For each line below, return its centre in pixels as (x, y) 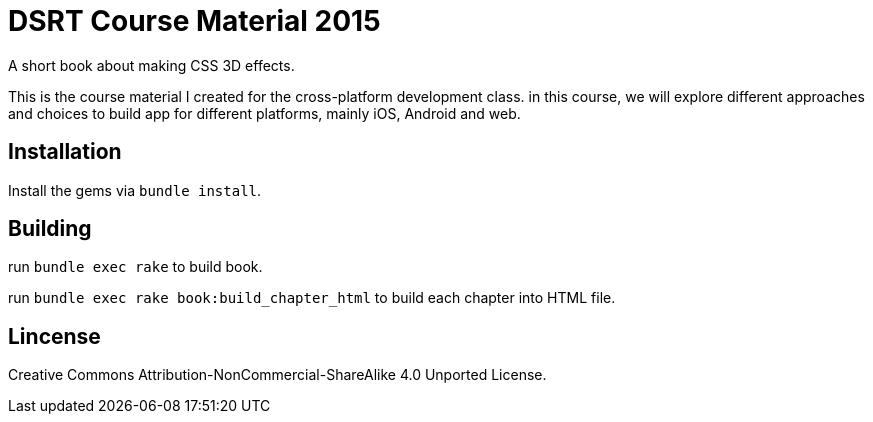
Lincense (54, 336)
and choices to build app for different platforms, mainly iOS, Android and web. (264, 113)
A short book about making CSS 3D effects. (151, 65)
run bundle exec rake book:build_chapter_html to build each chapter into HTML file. (312, 298)
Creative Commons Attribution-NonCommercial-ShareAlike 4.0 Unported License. (277, 375)
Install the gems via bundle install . (135, 190)
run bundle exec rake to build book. (135, 267)
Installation (65, 152)
